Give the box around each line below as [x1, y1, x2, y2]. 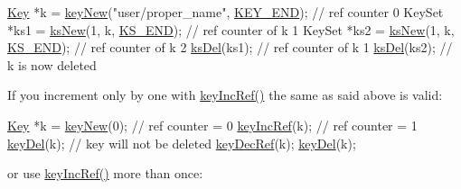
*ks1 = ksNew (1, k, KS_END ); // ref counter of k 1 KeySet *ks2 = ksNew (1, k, [7, 20, 455, 39]
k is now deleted [7, 55, 97, 74]
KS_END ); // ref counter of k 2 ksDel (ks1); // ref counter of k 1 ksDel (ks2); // [7, 38, 453, 57]
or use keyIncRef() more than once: [7, 164, 203, 183]
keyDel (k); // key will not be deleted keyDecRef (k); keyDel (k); [7, 133, 356, 152]
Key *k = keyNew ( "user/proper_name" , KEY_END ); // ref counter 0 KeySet [7, 3, 444, 21]
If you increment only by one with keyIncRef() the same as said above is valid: [7, 85, 443, 104]
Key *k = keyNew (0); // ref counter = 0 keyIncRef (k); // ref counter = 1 [7, 115, 418, 134]
